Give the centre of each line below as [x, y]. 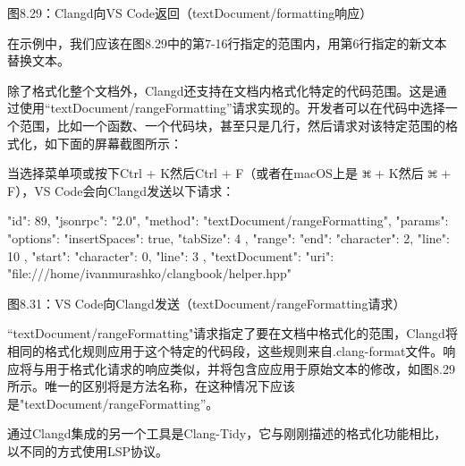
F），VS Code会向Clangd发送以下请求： [121, 190]
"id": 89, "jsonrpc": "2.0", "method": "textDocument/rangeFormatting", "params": [228, 220]
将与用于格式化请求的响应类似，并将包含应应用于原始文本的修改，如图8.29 [237, 368]
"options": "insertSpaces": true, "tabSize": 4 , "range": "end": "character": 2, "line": [228, 237]
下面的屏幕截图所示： [119, 143]
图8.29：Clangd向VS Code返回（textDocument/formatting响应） [190, 13]
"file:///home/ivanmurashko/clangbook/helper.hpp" [149, 273]
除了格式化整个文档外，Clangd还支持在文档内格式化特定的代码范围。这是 [221, 90]
